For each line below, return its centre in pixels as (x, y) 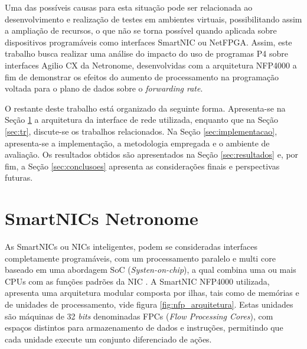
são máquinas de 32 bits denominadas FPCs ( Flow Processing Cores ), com (139, 316)
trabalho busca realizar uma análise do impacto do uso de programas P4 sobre (146, 53)
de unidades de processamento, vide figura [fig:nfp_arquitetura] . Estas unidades (149, 304)
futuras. (19, 177)
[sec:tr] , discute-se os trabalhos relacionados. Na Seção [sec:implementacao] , (141, 131)
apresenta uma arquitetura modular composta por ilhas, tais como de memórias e (152, 293)
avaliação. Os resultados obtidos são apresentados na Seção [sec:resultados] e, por (152, 154)
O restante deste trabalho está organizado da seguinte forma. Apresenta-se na (145, 108)
